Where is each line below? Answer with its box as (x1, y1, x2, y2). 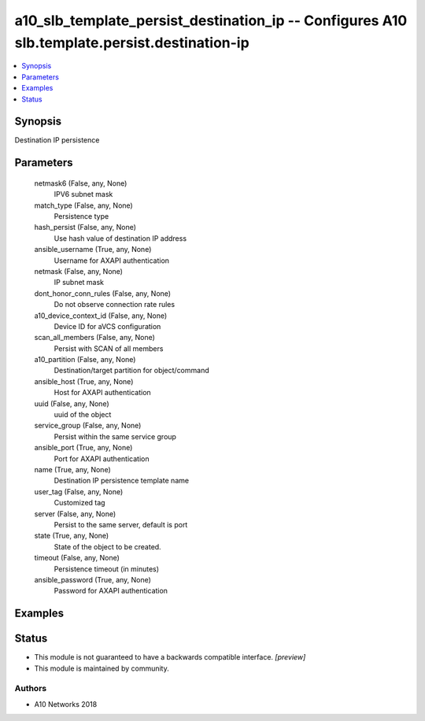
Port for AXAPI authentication (54, 453, 150, 464)
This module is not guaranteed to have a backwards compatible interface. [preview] (34, 653, 306, 662)
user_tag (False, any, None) (34, 486, 124, 496)
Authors (14, 683, 47, 694)
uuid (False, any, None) (34, 398, 109, 409)
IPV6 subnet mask (54, 190, 113, 199)
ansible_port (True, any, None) (34, 443, 133, 453)
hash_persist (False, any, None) (34, 223, 137, 232)
